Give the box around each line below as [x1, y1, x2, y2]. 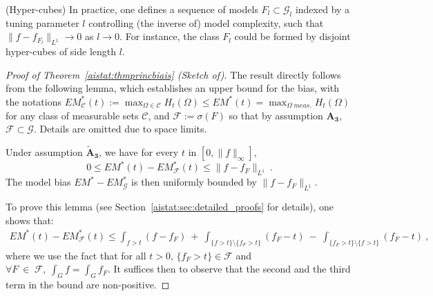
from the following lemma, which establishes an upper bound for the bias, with [6, 81, 340, 95]
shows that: [6, 213, 54, 227]
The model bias [6, 175, 71, 189]
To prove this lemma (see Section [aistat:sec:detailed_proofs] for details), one [6, 199, 334, 214]
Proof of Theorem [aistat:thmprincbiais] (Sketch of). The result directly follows [6, 67, 341, 81]
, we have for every [99, 144, 179, 159]
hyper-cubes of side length [6, 44, 117, 59]
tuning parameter [6, 15, 79, 30]
